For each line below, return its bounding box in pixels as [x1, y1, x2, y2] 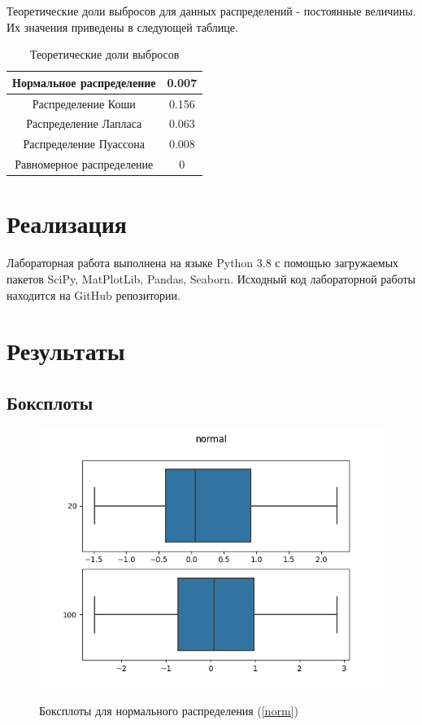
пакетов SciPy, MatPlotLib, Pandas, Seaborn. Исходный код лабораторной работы [7, 270, 415, 287]
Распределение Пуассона [23, 135, 145, 152]
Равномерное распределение [15, 156, 154, 173]
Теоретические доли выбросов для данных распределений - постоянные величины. [7, 2, 416, 19]
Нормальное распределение [12, 73, 156, 90]
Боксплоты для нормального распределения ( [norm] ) [39, 702, 298, 719]
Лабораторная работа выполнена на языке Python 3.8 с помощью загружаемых [7, 254, 399, 271]
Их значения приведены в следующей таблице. [7, 18, 238, 35]
